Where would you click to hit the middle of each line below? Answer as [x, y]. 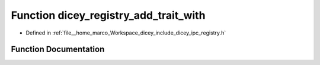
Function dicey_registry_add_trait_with [108, 15]
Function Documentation [58, 49]
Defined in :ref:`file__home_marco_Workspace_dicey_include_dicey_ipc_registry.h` [126, 33]
